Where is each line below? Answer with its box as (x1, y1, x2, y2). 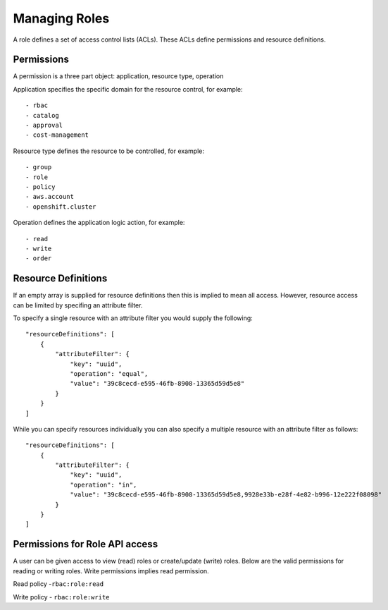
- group (25, 163, 52, 171)
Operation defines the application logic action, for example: (13, 219, 185, 227)
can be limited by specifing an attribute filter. (13, 300, 143, 310)
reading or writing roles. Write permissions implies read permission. (13, 566, 209, 575)
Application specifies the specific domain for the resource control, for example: (13, 85, 243, 93)
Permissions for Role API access (13, 538, 158, 550)
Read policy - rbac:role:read (13, 580, 104, 588)
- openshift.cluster (25, 202, 96, 211)
